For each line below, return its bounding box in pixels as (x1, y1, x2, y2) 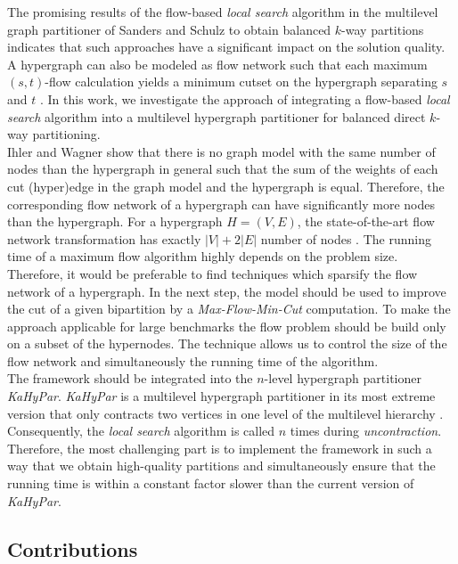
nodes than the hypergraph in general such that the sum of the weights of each (7, 159, 438, 178)
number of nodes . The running (260, 229, 431, 248)
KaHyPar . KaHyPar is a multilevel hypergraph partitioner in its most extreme (7, 387, 436, 405)
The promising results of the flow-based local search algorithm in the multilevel (7, 3, 438, 20)
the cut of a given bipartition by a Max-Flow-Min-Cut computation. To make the (7, 299, 451, 318)
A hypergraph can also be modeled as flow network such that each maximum (7, 54, 428, 73)
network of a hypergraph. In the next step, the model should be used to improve (7, 282, 446, 300)
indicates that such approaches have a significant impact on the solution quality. (7, 37, 446, 56)
